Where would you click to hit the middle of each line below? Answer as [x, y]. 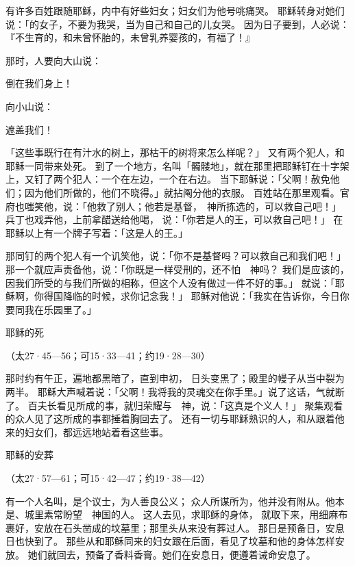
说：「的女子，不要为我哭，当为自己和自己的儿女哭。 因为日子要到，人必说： [177, 24]
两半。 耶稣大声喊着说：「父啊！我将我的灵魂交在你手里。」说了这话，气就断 [175, 392]
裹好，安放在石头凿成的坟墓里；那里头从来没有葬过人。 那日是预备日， [166, 527]
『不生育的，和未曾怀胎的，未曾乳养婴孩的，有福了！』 [130, 37]
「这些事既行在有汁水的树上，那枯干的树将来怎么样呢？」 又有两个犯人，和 [175, 152]
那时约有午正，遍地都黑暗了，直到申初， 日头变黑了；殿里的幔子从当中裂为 [175, 378]
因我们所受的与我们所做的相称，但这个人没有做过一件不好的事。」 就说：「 [170, 282]
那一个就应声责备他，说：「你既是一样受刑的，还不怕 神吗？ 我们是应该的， [177, 269]
